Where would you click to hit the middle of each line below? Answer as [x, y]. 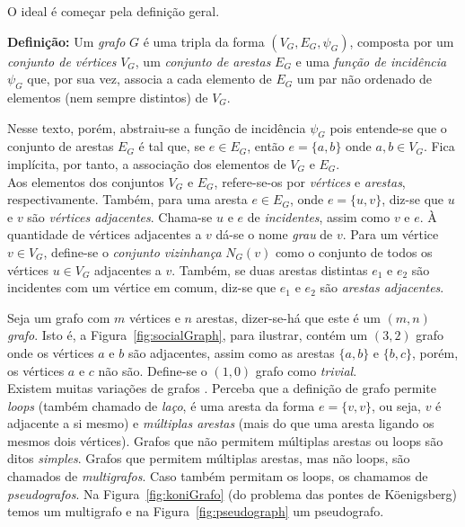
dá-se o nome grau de [274, 234]
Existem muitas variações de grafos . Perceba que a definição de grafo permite [222, 388]
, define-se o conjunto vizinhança [132, 251]
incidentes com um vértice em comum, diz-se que [142, 287]
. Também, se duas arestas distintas [270, 269]
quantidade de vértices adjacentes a [105, 234]
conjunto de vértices [62, 61]
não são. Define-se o [153, 370]
